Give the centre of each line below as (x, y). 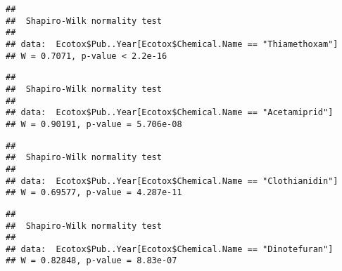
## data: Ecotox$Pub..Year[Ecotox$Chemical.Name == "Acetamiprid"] (170, 113)
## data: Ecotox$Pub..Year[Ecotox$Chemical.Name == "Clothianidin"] (172, 181)
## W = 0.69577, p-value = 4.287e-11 (94, 193)
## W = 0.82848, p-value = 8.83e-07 (91, 261)
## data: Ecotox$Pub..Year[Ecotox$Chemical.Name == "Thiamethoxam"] (172, 44)
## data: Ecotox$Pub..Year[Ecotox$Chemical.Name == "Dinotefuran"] (170, 249)
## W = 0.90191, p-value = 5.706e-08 (94, 124)
